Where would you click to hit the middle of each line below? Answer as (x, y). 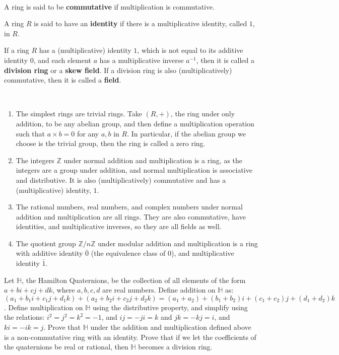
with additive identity (49, 253)
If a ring (17, 50)
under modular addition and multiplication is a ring (178, 243)
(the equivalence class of (128, 253)
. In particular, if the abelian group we (187, 133)
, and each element (62, 60)
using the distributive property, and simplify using (170, 307)
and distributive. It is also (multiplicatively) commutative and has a (121, 180)
